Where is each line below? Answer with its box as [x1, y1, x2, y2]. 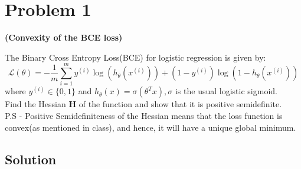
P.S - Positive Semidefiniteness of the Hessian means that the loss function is [5, 110, 283, 122]
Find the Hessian [5, 98, 66, 110]
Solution [5, 150, 57, 168]
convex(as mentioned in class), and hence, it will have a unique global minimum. [5, 121, 296, 133]
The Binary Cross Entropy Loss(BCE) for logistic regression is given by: [5, 51, 266, 63]
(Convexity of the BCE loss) [5, 31, 123, 44]
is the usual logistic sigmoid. [175, 85, 277, 97]
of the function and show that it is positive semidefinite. [78, 98, 282, 110]
